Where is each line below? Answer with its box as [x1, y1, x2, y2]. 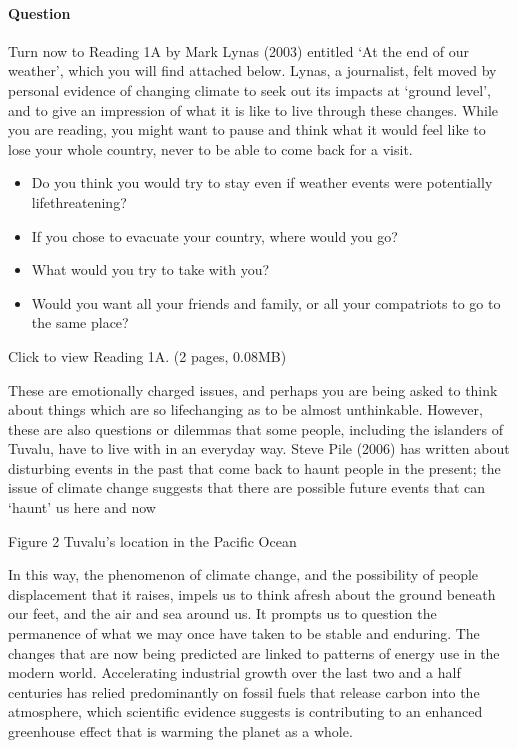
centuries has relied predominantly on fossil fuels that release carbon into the [8, 681, 480, 702]
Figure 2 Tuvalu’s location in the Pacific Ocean [8, 530, 297, 551]
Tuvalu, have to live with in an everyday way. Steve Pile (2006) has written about [8, 438, 510, 459]
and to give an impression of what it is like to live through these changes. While [8, 99, 499, 120]
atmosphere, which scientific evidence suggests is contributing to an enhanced [8, 701, 483, 722]
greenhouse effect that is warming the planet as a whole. [8, 721, 353, 742]
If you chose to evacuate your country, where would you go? [31, 225, 398, 246]
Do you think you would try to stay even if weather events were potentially [31, 172, 493, 193]
